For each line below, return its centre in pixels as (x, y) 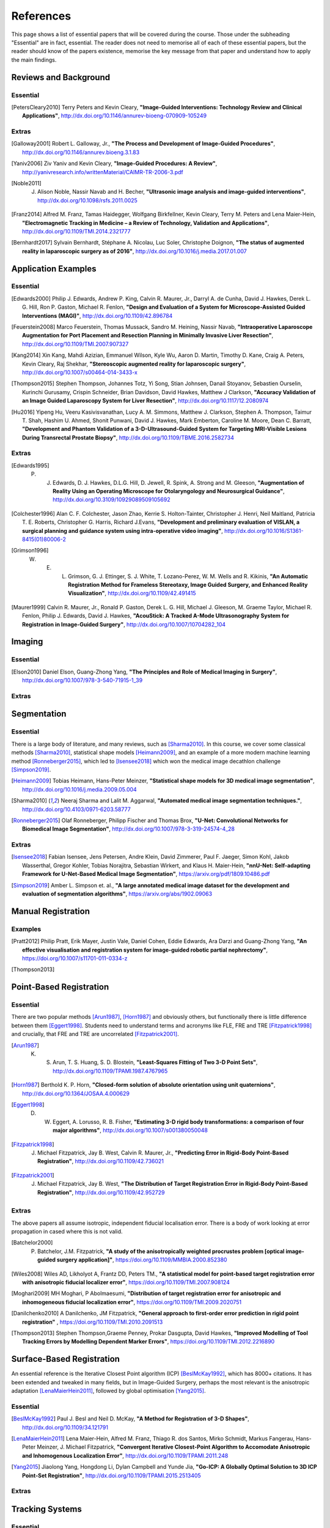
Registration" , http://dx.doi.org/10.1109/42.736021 (101, 1161)
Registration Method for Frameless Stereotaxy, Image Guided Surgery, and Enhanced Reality (188, 584)
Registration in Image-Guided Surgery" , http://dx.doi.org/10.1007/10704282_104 (124, 624)
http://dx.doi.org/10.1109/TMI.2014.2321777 (76, 231)
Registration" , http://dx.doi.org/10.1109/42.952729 (101, 1192)
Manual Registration (51, 911)
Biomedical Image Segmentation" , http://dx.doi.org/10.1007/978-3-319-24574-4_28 (129, 829)
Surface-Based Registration (66, 1359)
